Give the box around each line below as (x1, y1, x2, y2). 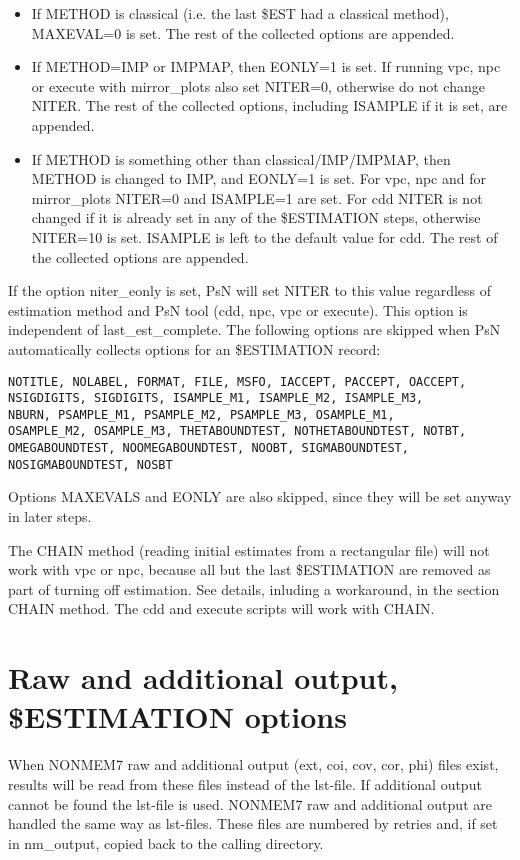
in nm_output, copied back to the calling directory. (8, 832, 324, 853)
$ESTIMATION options (8, 696, 347, 737)
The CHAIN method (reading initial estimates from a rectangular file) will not (8, 539, 490, 560)
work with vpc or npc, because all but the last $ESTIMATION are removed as (8, 559, 491, 580)
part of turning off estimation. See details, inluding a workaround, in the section (8, 578, 500, 599)
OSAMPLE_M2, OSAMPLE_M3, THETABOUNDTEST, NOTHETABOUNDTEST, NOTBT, (8, 424, 467, 439)
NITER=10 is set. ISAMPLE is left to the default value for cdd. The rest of (31, 226, 498, 247)
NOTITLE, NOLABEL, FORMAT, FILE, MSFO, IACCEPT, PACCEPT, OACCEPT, (8, 374, 467, 389)
